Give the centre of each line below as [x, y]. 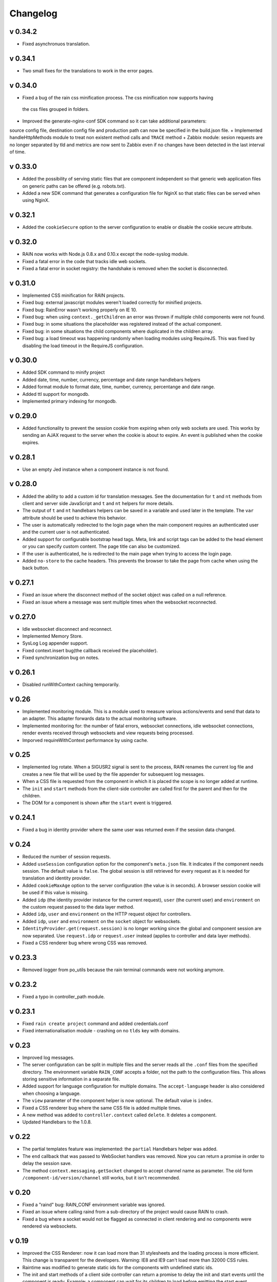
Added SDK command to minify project [64, 372]
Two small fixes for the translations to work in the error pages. [88, 71]
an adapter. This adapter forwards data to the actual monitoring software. [100, 718]
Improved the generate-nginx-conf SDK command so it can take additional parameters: [114, 121]
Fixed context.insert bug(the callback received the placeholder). [90, 650]
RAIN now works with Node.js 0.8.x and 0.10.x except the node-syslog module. [106, 254]
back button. [36, 568]
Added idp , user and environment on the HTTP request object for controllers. [107, 914]
